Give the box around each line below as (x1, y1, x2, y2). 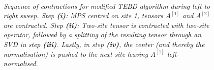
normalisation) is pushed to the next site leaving (3, 48, 148, 59)
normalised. (3, 58, 38, 69)
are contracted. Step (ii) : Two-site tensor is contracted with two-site (3, 20, 210, 30)
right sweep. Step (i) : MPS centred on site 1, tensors (3, 10, 163, 21)
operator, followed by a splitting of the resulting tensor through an (3, 29, 202, 40)
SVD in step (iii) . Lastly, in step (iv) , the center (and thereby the (3, 39, 205, 49)
